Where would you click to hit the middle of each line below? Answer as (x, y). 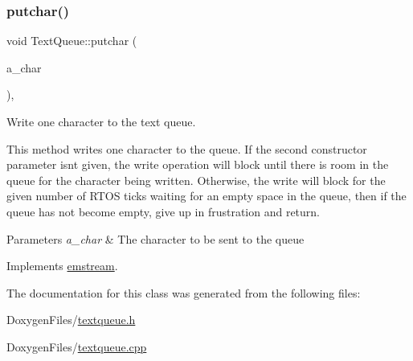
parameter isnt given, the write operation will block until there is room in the (198, 164)
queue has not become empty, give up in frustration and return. (164, 211)
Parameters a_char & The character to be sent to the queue (155, 238)
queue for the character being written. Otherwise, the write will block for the (196, 180)
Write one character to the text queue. (101, 121)
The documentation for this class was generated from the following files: (184, 292)
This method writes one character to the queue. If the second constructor (187, 148)
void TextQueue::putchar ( (72, 41)
